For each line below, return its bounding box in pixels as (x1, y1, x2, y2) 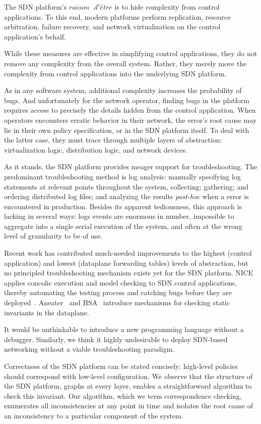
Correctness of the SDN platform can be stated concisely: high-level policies (4, 361, 238, 371)
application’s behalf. (4, 31, 67, 41)
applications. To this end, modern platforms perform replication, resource (4, 11, 231, 22)
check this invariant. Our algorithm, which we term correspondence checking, (4, 390, 242, 401)
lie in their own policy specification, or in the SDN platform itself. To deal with (4, 124, 249, 135)
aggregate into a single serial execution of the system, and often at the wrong (4, 220, 242, 231)
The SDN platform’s (4, 2, 67, 12)
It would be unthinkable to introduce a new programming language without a (4, 324, 244, 335)
